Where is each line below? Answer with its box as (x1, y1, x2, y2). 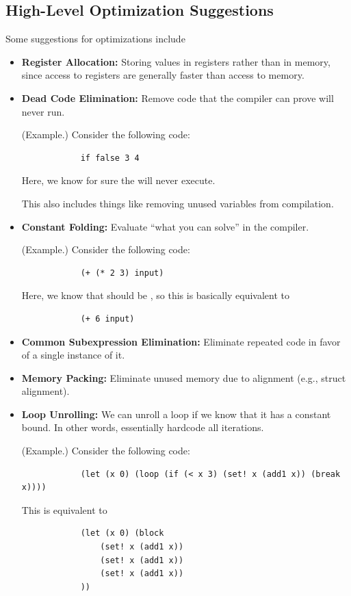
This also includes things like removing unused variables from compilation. (21, 196, 334, 210)
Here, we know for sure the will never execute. (21, 173, 216, 187)
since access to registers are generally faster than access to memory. (21, 68, 304, 82)
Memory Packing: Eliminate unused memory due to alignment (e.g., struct (21, 370, 346, 385)
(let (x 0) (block (80, 528, 164, 539)
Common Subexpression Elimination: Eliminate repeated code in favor (21, 334, 341, 348)
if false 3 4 (80, 153, 140, 163)
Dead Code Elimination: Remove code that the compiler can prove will (21, 90, 334, 105)
